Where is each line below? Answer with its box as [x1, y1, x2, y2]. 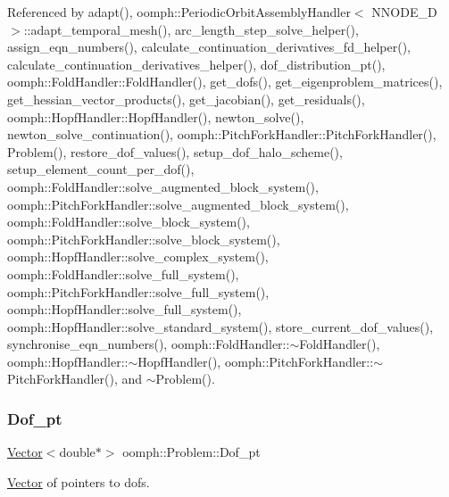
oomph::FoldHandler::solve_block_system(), [7, 212, 250, 231]
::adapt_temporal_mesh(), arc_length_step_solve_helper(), [23, 20, 359, 38]
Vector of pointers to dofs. [7, 472, 150, 491]
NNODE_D [371, 3, 437, 21]
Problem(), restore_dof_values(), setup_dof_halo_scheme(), [7, 142, 343, 161]
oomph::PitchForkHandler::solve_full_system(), [7, 282, 270, 301]
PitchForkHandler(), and [7, 369, 143, 388]
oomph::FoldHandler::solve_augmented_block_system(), [7, 177, 319, 195]
